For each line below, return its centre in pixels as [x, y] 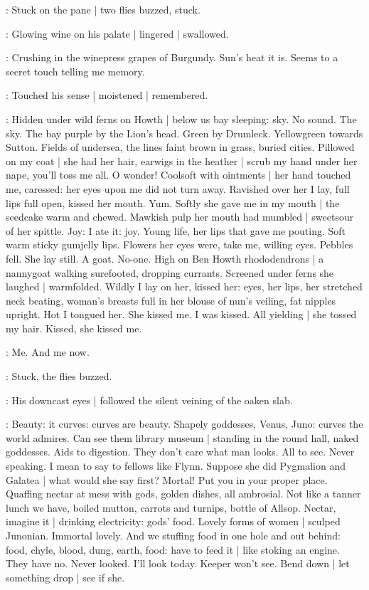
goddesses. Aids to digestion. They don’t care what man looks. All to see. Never [180, 452]
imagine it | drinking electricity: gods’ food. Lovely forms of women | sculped [173, 521]
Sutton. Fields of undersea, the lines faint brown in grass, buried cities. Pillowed [180, 147]
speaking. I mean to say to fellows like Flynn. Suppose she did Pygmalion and [176, 466]
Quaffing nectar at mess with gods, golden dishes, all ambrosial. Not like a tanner [183, 494]
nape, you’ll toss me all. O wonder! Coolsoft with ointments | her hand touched [178, 175]
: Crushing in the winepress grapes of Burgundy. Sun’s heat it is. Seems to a [172, 57]
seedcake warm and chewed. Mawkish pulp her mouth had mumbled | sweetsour [180, 217]
